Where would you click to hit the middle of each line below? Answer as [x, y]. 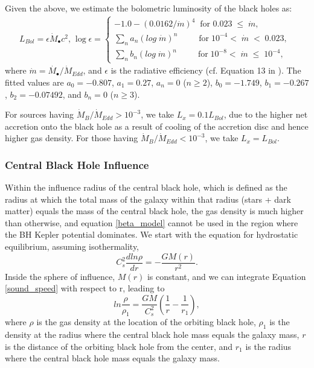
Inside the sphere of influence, [60, 276]
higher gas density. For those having [72, 138]
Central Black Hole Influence [77, 164]
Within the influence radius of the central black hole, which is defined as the [146, 187]
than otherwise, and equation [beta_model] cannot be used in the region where [152, 222]
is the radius [268, 346]
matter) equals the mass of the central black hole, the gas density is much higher [154, 211]
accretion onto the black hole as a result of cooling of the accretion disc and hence [157, 126]
